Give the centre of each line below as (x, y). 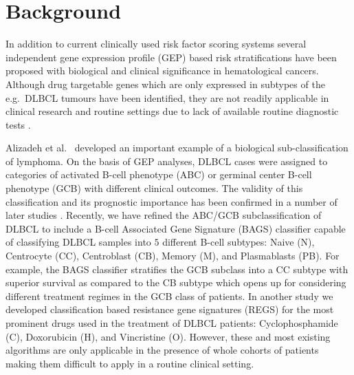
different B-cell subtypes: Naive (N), (239, 242)
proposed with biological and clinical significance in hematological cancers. (162, 71)
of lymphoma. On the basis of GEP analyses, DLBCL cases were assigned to (167, 161)
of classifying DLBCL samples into (78, 242)
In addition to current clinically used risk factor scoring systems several (156, 44)
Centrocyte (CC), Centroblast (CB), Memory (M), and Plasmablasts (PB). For (173, 256)
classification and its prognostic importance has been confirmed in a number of (172, 201)
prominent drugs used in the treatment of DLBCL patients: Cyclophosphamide (172, 323)
